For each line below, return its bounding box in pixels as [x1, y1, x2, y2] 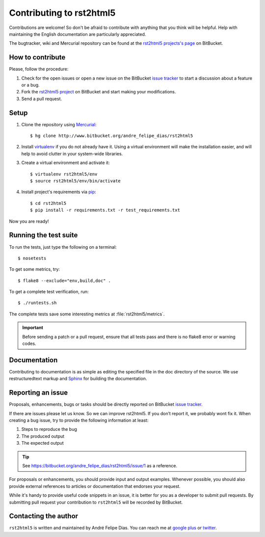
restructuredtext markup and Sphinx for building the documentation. [9, 376, 147, 382]
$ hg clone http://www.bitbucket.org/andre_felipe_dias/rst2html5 [30, 133, 193, 139]
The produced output [21, 433, 65, 439]
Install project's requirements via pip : [21, 189, 97, 195]
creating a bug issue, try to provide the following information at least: [9, 418, 149, 424]
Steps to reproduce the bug [21, 426, 77, 432]
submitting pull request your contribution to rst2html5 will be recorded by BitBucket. [9, 499, 183, 505]
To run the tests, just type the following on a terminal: [9, 244, 117, 250]
